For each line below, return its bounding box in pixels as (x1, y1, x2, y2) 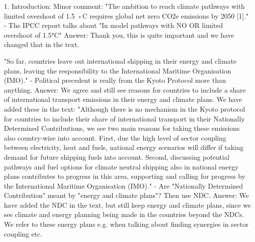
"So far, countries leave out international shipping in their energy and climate (4, 55, 237, 66)
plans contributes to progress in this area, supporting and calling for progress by (4, 171, 246, 181)
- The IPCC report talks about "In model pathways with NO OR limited (4, 20, 223, 30)
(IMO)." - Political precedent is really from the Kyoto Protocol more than (4, 75, 226, 85)
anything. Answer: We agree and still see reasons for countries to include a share (4, 84, 246, 95)
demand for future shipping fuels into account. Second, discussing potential (4, 151, 229, 162)
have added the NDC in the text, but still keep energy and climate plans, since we (4, 199, 251, 210)
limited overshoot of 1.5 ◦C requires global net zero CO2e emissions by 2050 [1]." (4, 10, 249, 21)
